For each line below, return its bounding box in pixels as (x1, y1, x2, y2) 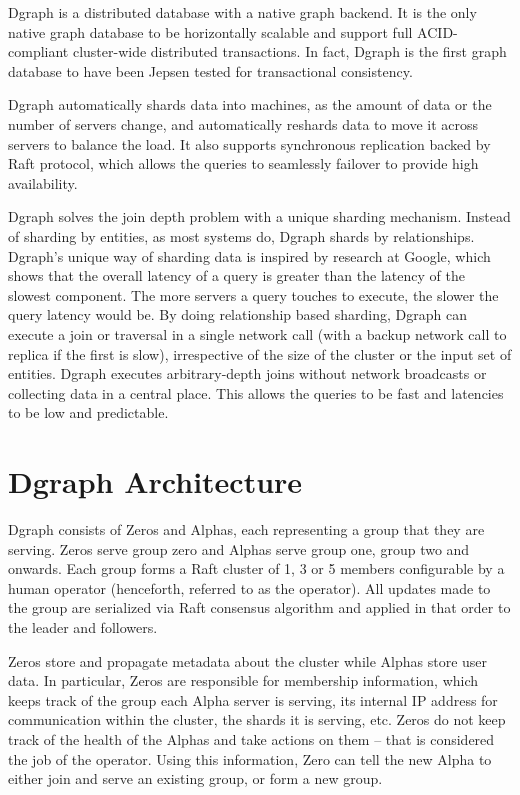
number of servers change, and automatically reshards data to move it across (8, 113, 479, 134)
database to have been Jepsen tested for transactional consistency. (8, 60, 413, 81)
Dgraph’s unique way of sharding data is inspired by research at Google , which (8, 245, 491, 266)
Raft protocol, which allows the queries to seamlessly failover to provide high (8, 153, 479, 174)
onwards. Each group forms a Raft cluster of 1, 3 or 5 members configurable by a (8, 558, 505, 579)
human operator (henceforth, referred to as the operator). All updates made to (8, 577, 491, 598)
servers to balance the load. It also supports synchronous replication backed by (8, 133, 491, 154)
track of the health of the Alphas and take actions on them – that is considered (8, 728, 495, 749)
